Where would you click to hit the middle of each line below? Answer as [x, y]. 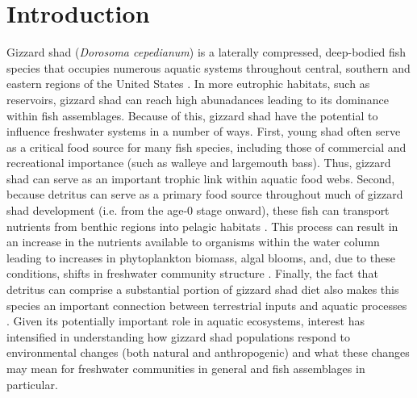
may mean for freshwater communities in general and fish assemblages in [186, 368]
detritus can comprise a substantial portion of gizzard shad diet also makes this [203, 289]
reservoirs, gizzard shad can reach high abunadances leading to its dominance [198, 99]
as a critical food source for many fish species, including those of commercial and [206, 147]
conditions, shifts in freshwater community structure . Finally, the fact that [192, 273]
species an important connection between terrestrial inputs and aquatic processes [207, 305]
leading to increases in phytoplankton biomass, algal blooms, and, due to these [201, 257]
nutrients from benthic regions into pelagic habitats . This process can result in [202, 226]
